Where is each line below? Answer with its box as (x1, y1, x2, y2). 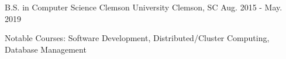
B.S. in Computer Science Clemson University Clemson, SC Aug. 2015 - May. (5, 1, 282, 13)
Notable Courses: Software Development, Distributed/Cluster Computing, (5, 32, 270, 44)
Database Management (5, 43, 87, 55)
